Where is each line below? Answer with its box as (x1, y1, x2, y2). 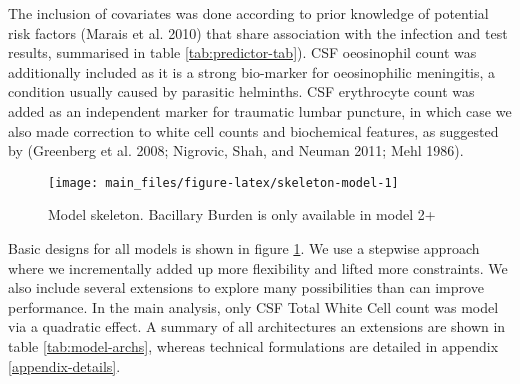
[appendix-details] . (8, 355, 121, 376)
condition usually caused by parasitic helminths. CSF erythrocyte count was (8, 81, 475, 102)
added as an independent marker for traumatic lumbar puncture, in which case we (8, 100, 512, 121)
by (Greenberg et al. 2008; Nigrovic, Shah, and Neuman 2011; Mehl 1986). (8, 140, 464, 161)
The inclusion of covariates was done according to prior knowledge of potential (8, 3, 489, 23)
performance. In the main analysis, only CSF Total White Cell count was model (8, 296, 499, 317)
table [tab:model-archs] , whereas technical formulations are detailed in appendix (8, 335, 499, 356)
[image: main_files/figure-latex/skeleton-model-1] (48, 175, 399, 190)
